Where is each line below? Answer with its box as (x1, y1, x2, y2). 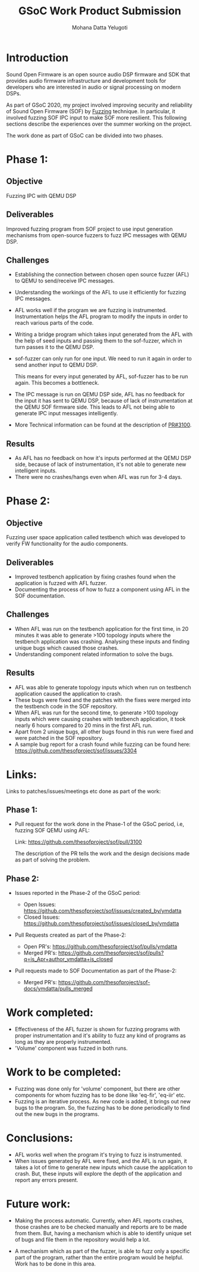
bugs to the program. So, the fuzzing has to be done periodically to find (14, 1104, 190, 1111)
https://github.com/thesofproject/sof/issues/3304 (14, 747, 137, 754)
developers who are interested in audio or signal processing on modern (6, 83, 181, 91)
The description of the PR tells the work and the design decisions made (14, 850, 190, 857)
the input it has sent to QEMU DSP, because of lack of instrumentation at (14, 397, 193, 405)
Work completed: (6, 1006, 94, 1019)
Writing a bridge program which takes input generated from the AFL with (14, 331, 193, 338)
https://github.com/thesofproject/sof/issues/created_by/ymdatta (23, 907, 182, 915)
